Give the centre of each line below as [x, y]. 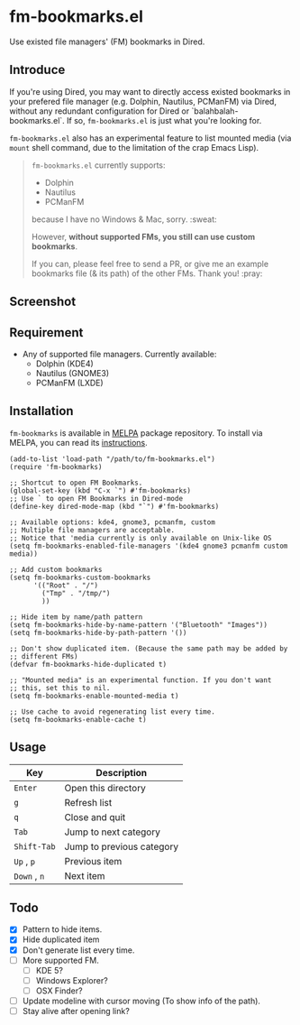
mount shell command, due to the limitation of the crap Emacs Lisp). [134, 147]
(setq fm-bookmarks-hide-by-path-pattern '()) [98, 633]
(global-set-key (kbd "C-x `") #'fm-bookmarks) [100, 490]
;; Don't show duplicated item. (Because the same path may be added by [149, 648]
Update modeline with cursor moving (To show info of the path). [141, 1001]
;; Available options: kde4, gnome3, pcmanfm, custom [113, 522]
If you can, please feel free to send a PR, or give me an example [150, 263]
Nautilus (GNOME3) [73, 373]
